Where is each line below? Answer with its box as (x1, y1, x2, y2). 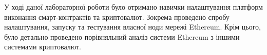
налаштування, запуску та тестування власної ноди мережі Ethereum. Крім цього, (4, 21, 261, 32)
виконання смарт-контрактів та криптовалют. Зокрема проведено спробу (4, 11, 230, 22)
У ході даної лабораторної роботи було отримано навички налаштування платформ (4, 2, 263, 12)
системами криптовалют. (4, 41, 81, 52)
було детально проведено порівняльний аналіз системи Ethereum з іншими (4, 31, 240, 42)
